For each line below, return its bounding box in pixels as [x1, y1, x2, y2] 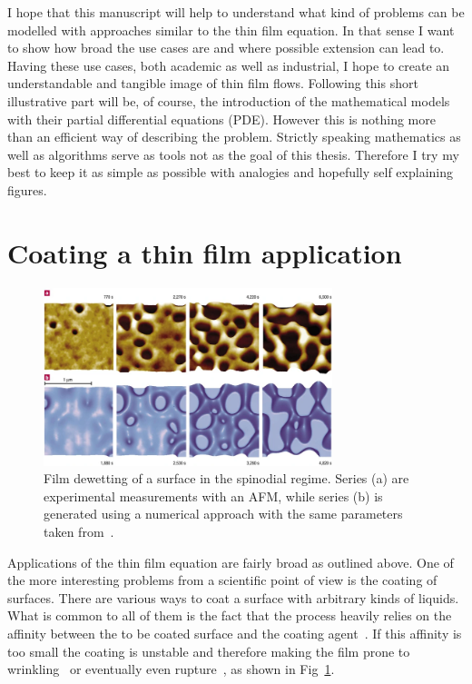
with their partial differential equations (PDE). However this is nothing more [7, 109, 436, 128]
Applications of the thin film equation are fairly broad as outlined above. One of [7, 552, 454, 571]
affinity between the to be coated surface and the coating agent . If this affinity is [7, 623, 462, 642]
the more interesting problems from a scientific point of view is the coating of [7, 570, 438, 590]
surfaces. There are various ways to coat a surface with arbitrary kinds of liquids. [7, 588, 459, 607]
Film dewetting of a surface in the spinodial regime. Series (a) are [44, 469, 409, 488]
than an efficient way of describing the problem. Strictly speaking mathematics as [7, 127, 461, 146]
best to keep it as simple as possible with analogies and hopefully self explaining [7, 163, 454, 182]
